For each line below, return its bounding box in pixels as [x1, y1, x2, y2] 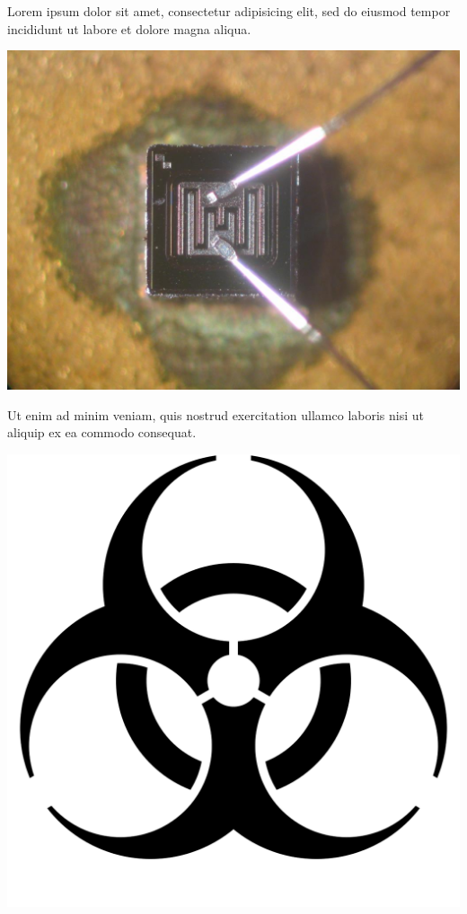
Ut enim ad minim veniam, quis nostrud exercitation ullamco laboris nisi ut [7, 405, 425, 424]
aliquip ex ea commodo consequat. [7, 423, 197, 442]
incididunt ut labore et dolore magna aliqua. [7, 19, 251, 38]
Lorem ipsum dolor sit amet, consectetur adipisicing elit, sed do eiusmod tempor [7, 2, 451, 20]
